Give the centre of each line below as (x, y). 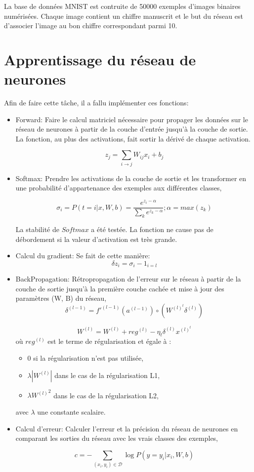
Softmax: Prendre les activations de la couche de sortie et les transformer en (131, 178)
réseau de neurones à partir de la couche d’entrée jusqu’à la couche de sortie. (132, 129)
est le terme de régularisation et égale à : (109, 341)
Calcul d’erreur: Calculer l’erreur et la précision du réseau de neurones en (127, 428)
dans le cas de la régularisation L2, (106, 395)
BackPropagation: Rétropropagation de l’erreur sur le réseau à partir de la (128, 279)
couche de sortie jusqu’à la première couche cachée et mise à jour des (120, 288)
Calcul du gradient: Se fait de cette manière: (83, 256)
